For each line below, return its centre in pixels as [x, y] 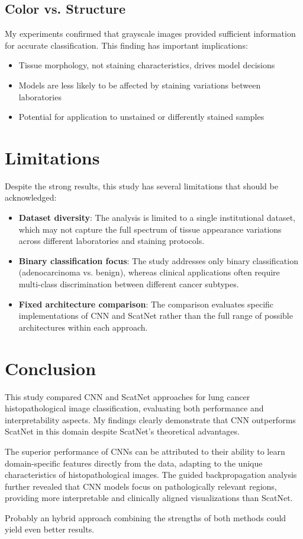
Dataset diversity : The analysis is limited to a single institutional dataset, [157, 218]
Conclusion [51, 368]
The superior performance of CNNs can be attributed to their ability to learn [145, 451]
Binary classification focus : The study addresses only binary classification [158, 260]
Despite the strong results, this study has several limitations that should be [141, 186]
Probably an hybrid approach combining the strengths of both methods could [146, 517]
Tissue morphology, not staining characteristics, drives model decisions [147, 65]
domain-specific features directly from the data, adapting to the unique [134, 463]
